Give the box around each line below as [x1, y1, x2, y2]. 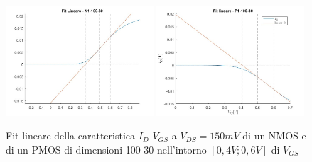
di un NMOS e [242, 128, 306, 143]
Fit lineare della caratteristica [6, 128, 135, 143]
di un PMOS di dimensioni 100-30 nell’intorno [6, 142, 207, 156]
